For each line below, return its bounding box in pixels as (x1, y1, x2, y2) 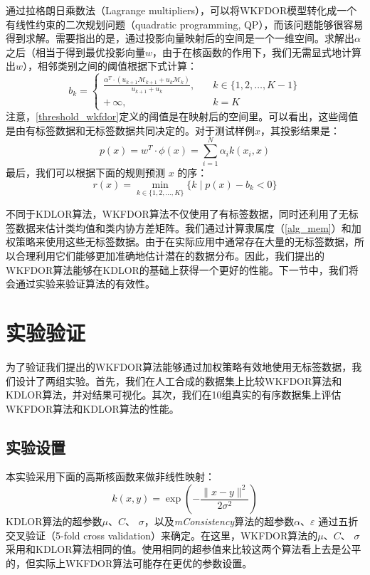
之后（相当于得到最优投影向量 (6, 44, 145, 59)
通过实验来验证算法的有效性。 (15, 276, 155, 291)
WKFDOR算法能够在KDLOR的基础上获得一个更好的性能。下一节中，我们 (6, 262, 349, 277)
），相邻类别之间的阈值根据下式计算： (23, 58, 198, 73)
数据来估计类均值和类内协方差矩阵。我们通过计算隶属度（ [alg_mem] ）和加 (15, 220, 361, 235)
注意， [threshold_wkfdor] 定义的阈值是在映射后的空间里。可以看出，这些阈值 (6, 109, 359, 124)
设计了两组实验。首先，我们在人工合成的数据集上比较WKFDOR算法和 (15, 373, 342, 388)
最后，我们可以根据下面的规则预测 (6, 165, 165, 180)
